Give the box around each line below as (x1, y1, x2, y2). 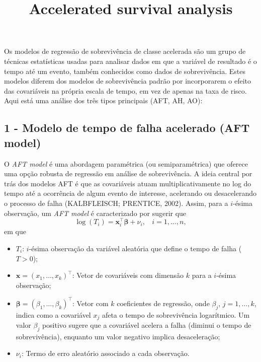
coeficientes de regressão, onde (117, 298, 210, 308)
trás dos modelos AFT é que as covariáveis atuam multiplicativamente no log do (4, 178, 251, 188)
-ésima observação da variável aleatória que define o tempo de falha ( (29, 243, 242, 253)
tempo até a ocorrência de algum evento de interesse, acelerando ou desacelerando (4, 188, 257, 198)
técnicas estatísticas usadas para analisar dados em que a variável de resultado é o (4, 55, 257, 66)
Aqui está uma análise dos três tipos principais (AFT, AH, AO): (4, 95, 203, 106)
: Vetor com (72, 298, 109, 308)
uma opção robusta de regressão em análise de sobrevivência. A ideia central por (4, 168, 252, 179)
